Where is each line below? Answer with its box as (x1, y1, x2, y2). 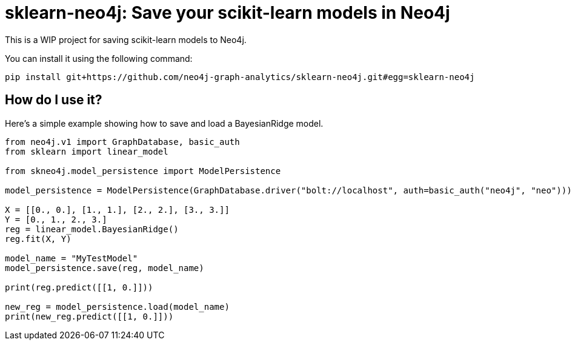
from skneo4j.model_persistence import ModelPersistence (5, 166, 281, 176)
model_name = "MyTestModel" (5, 253, 138, 263)
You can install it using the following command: (5, 53, 193, 64)
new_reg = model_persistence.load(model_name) (5, 301, 230, 312)
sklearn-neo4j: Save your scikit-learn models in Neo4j (5, 2, 450, 23)
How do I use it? (5, 92, 102, 108)
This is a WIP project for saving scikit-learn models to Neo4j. (5, 34, 247, 45)
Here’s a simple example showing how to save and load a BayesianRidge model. (5, 118, 324, 129)
